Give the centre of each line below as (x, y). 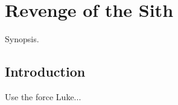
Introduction (45, 72)
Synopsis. (22, 39)
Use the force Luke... (43, 96)
